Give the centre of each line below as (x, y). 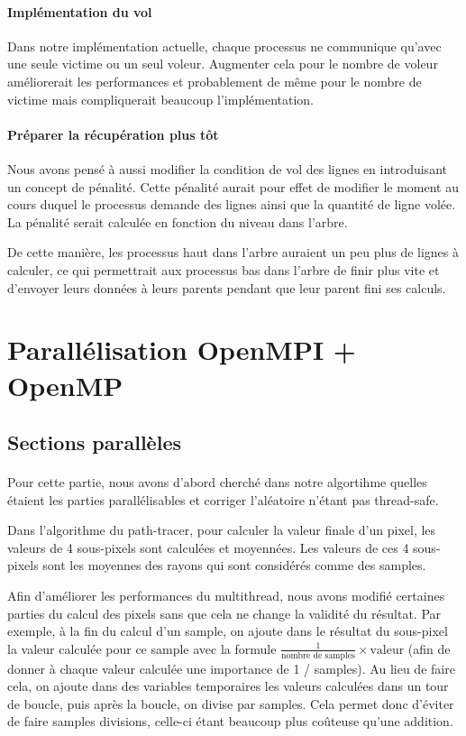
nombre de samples (318, 655)
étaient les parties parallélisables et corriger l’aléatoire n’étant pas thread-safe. (223, 499)
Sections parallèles (94, 442)
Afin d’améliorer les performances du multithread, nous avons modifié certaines (226, 596)
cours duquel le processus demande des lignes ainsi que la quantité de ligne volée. (232, 204)
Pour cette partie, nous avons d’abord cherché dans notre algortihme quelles (217, 482)
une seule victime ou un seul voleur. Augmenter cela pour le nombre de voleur (223, 64)
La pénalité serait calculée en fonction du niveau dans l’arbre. (178, 221)
